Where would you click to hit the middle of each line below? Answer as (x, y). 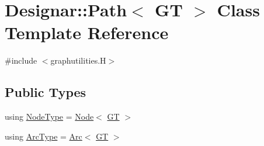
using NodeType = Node (49, 117)
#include (21, 60)
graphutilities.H (78, 60)
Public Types (46, 92)
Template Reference (87, 32)
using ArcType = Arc (44, 136)
